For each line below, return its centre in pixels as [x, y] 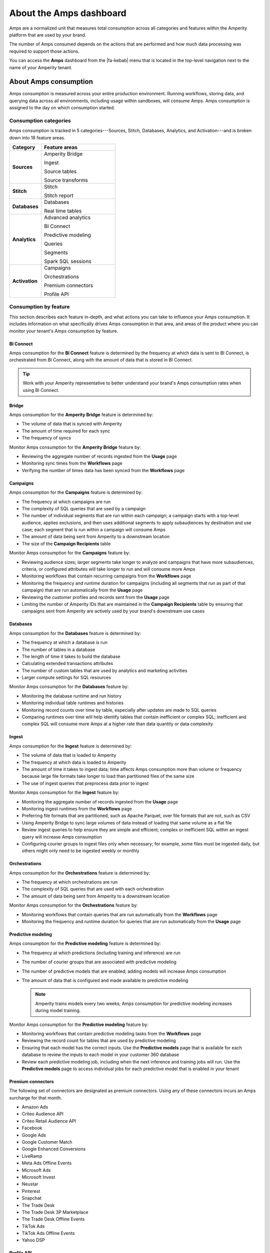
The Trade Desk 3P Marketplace [55, 1212]
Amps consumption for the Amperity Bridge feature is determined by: [81, 414]
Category [24, 147]
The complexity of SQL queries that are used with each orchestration [93, 889]
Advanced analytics [67, 218]
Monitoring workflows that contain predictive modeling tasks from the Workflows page [111, 1033]
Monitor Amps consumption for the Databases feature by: [69, 687]
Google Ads [34, 1135]
